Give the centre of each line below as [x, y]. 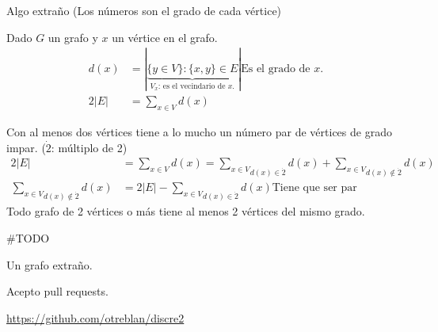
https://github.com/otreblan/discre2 [95, 317]
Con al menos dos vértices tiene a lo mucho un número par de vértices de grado [199, 131]
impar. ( [26, 147]
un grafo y [73, 37]
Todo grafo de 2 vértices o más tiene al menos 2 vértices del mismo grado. [186, 211]
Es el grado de [276, 69]
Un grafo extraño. [50, 264]
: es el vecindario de [192, 87]
